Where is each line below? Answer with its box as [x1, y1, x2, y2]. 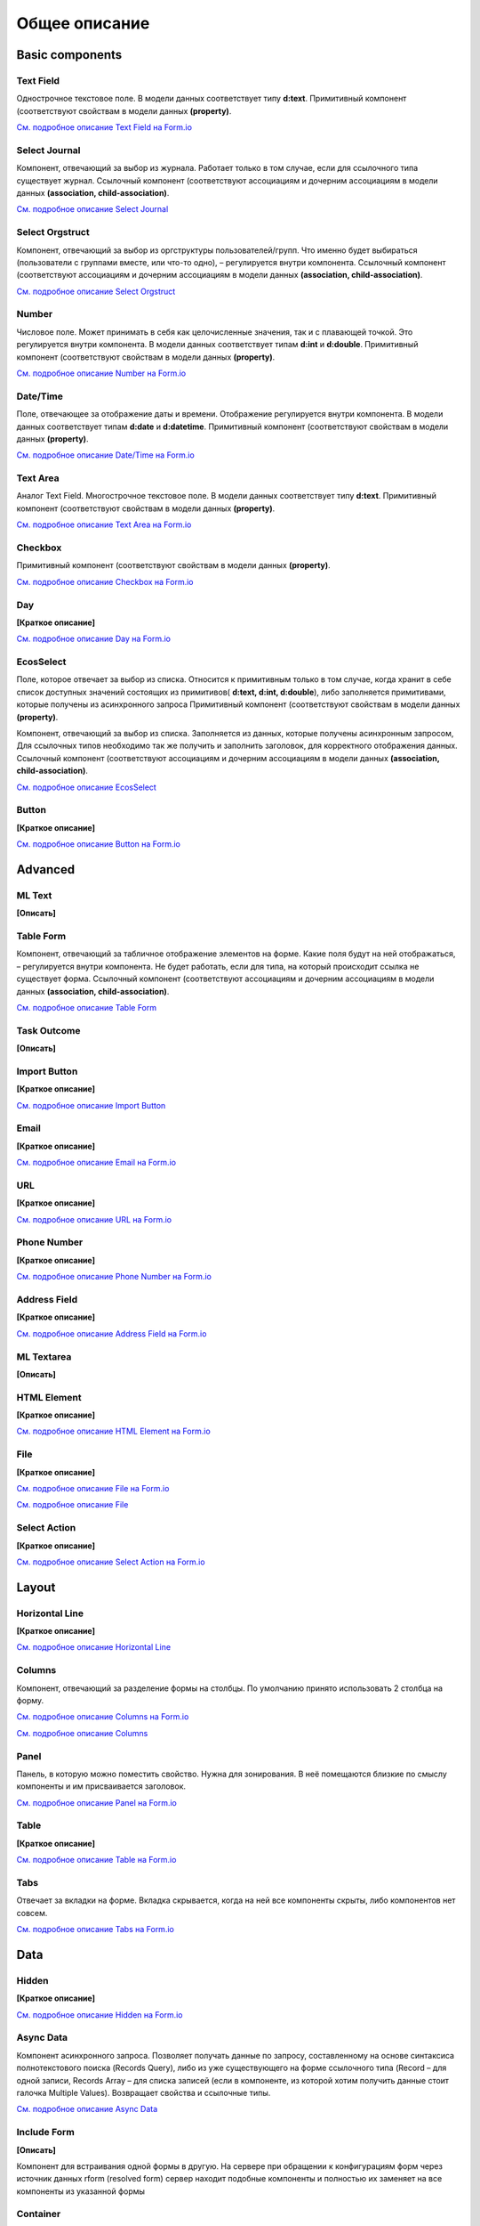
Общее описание [16, 13, 150, 33]
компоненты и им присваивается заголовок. [16, 1781, 187, 1791]
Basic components [16, 47, 123, 62]
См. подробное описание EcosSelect [16, 782, 157, 792]
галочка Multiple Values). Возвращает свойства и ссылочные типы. [16, 2088, 271, 2098]
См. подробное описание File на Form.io [16, 1483, 170, 1493]
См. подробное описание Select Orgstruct [16, 286, 176, 297]
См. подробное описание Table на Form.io [16, 1855, 177, 1865]
